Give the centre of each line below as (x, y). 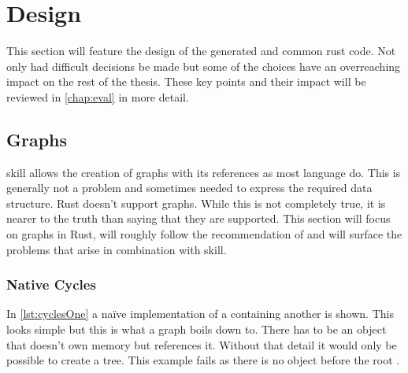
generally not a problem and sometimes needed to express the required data (189, 188)
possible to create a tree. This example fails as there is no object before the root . (203, 360)
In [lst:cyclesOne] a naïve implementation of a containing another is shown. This (200, 314)
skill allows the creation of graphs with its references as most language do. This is (204, 172)
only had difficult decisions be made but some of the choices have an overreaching (204, 66)
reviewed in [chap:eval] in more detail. (98, 96)
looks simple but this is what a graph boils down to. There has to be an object (197, 329)
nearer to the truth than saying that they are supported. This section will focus (198, 218)
